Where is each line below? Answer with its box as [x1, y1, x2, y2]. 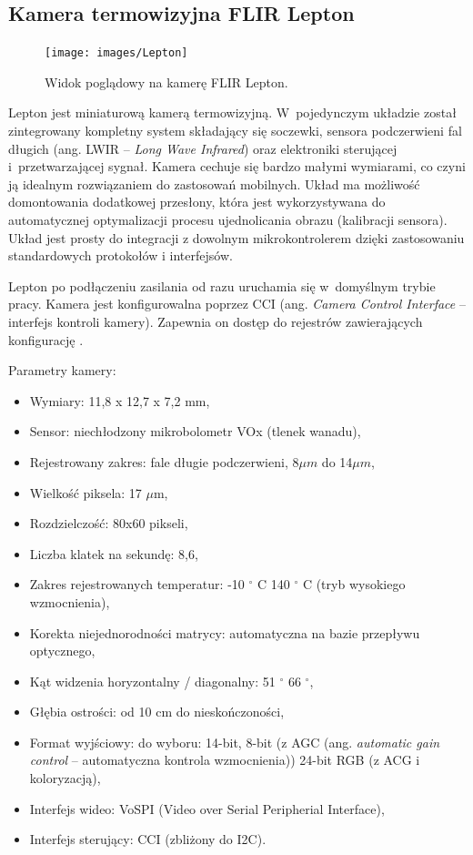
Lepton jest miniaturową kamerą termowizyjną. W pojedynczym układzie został [8, 103, 457, 122]
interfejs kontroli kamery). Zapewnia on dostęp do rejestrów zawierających [8, 311, 423, 331]
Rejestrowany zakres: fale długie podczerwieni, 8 [29, 452, 299, 471]
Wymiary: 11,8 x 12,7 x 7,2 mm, [29, 391, 210, 410]
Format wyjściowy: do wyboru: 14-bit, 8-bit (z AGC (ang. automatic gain [29, 732, 440, 751]
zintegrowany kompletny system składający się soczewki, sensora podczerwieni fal [8, 121, 462, 140]
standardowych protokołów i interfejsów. [8, 246, 233, 265]
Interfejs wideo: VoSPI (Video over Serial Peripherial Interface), [29, 799, 385, 818]
